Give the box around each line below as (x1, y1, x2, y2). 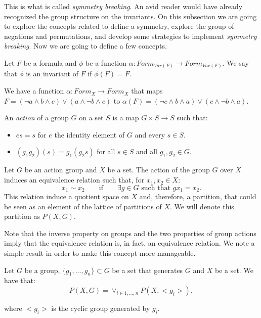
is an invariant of (26, 68, 78, 79)
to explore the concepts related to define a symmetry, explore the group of (4, 21, 234, 31)
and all (136, 146, 158, 157)
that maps (131, 85, 163, 96)
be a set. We (214, 264, 253, 275)
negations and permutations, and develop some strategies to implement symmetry (4, 30, 257, 41)
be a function (85, 57, 127, 68)
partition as (4, 211, 40, 221)
